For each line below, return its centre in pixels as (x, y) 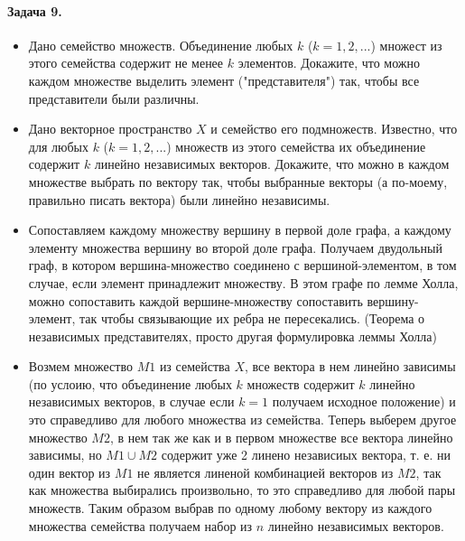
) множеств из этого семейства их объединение (296, 146)
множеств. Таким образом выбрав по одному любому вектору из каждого (230, 508)
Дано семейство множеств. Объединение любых (161, 45)
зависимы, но (65, 455)
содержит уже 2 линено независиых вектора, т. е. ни (306, 455)
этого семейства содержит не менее (126, 63)
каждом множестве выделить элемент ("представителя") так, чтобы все (224, 80)
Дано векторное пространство (110, 129)
